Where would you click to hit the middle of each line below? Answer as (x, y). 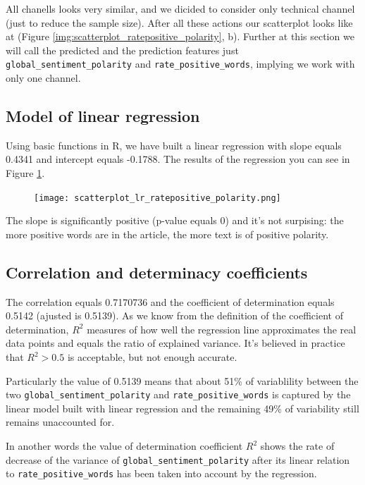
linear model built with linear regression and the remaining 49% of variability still (182, 408)
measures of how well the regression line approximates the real (222, 329)
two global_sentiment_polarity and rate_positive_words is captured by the (178, 394)
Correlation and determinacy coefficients (157, 272)
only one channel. (43, 78)
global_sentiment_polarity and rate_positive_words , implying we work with (180, 64)
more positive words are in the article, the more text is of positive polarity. (167, 234)
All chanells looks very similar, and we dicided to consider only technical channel (180, 8)
